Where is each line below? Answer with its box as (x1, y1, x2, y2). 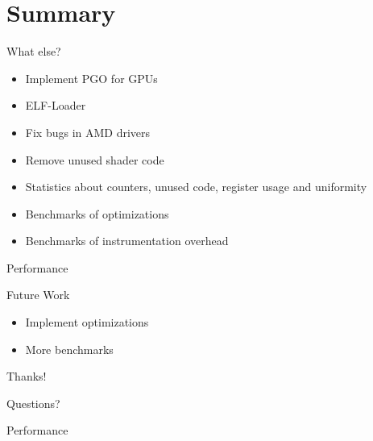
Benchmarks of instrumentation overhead (25, 232, 229, 249)
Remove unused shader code (25, 151, 164, 168)
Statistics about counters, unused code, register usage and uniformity (25, 178, 367, 195)
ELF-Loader (25, 97, 86, 114)
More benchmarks (25, 340, 114, 357)
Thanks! (6, 368, 47, 385)
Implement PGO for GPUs (25, 69, 158, 86)
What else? (6, 43, 61, 60)
